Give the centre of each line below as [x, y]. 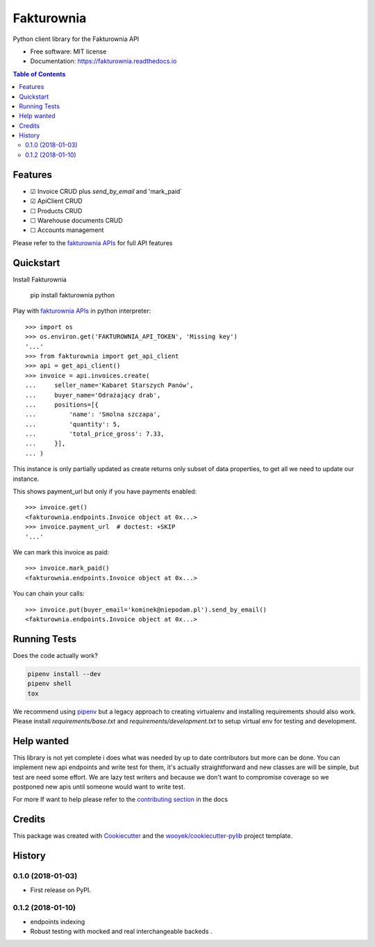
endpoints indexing [58, 921]
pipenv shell [50, 684]
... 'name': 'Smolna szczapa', [93, 414]
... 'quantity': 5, [73, 424]
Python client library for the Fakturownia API [76, 39]
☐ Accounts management [67, 230]
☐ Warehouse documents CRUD [76, 220]
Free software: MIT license [68, 51]
